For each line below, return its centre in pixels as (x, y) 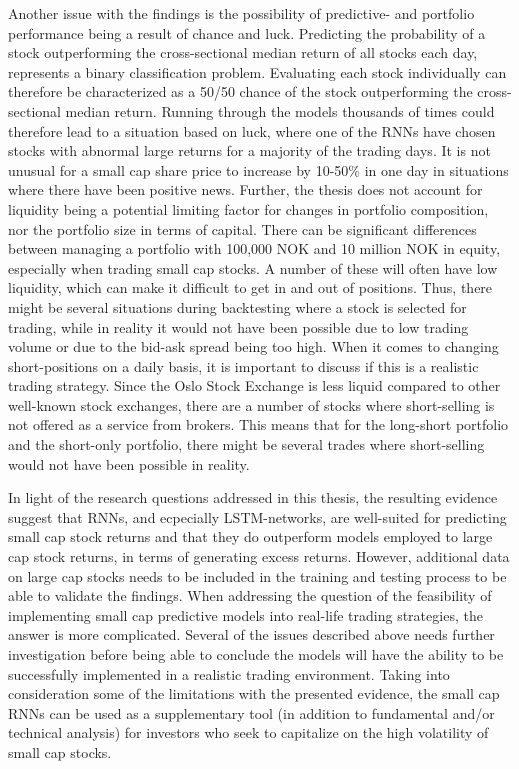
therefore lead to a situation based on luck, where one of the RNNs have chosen (252, 130)
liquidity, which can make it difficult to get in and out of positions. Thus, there (250, 287)
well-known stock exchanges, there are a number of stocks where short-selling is (251, 404)
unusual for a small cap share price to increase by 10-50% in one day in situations (258, 169)
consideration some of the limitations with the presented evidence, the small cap (254, 693)
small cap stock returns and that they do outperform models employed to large (250, 536)
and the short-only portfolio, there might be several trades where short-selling (246, 444)
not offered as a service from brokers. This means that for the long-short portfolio (258, 424)
